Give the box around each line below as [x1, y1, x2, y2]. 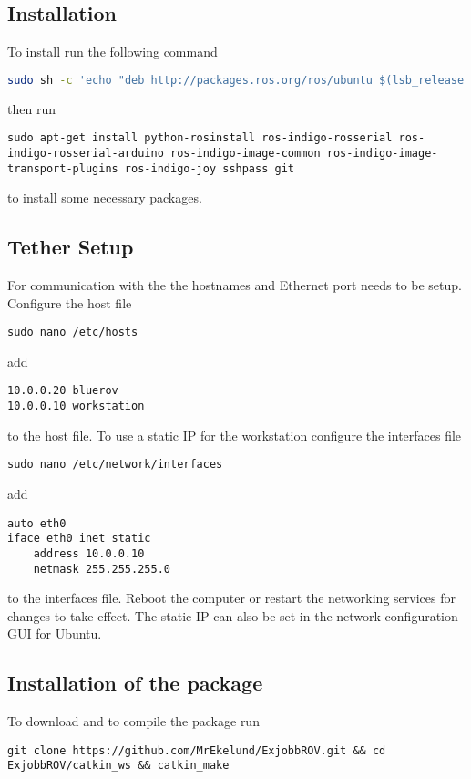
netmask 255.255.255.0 [33, 562, 170, 576]
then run [7, 99, 56, 118]
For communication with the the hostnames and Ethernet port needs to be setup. [7, 275, 462, 295]
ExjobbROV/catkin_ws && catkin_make [7, 759, 230, 773]
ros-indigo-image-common [169, 146, 321, 160]
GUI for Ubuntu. [7, 624, 102, 643]
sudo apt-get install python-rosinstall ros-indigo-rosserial [7, 131, 393, 145]
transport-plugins [7, 161, 118, 175]
